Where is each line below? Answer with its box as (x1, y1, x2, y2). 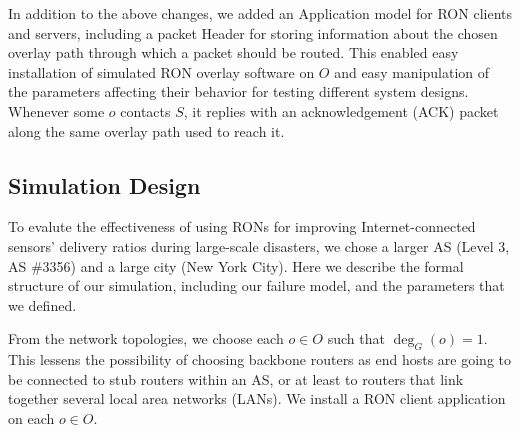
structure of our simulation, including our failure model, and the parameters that (8, 275, 505, 296)
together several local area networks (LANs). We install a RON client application (8, 388, 506, 409)
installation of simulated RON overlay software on (8, 61, 315, 82)
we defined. (8, 294, 77, 315)
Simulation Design (8, 169, 201, 200)
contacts (120, 100, 171, 121)
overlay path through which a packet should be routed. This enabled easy (8, 42, 459, 63)
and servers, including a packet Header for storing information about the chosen (8, 22, 498, 43)
